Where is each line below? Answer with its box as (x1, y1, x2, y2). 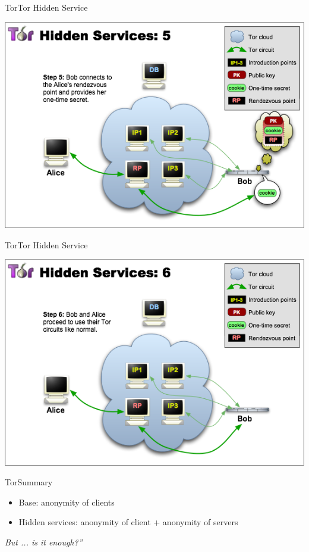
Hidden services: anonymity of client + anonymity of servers (18, 516, 238, 528)
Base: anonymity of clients (18, 495, 115, 508)
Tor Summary (5, 476, 53, 488)
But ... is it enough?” (5, 536, 83, 548)
